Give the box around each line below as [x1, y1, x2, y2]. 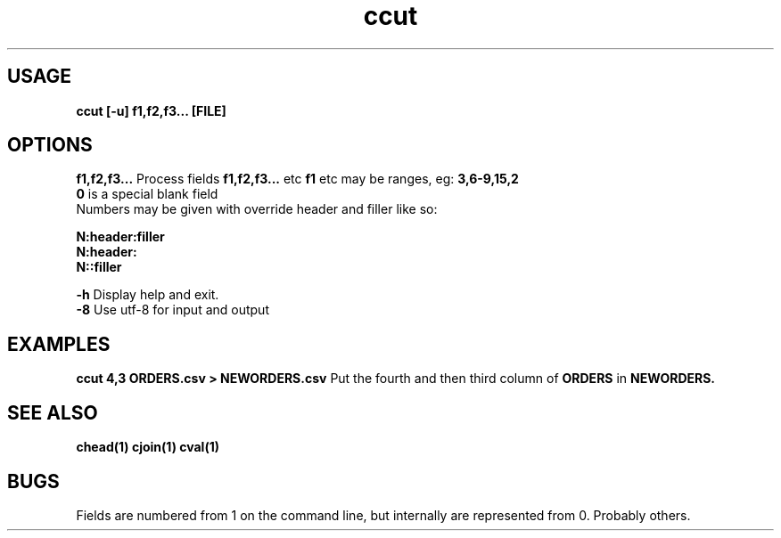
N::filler [76, 259, 122, 275]
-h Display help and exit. [76, 287, 219, 303]
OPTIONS [7, 134, 93, 157]
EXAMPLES [7, 332, 111, 355]
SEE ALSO [7, 401, 98, 424]
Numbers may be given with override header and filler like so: [76, 201, 438, 217]
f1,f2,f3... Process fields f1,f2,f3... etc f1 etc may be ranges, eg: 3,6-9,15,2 [76, 171, 519, 187]
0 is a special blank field [76, 186, 218, 202]
